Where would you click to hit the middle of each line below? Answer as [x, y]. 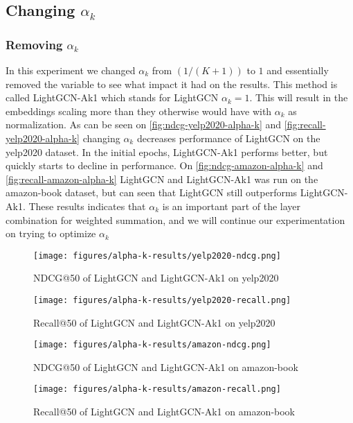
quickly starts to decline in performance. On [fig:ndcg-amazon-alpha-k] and [164, 165]
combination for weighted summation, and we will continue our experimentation [175, 219]
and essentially [298, 70]
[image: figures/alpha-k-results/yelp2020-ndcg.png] [157, 256]
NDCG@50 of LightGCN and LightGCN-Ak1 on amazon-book [166, 366]
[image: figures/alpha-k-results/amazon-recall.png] [157, 389]
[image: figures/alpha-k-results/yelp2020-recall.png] [162, 300]
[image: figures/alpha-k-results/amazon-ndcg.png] [152, 345]
